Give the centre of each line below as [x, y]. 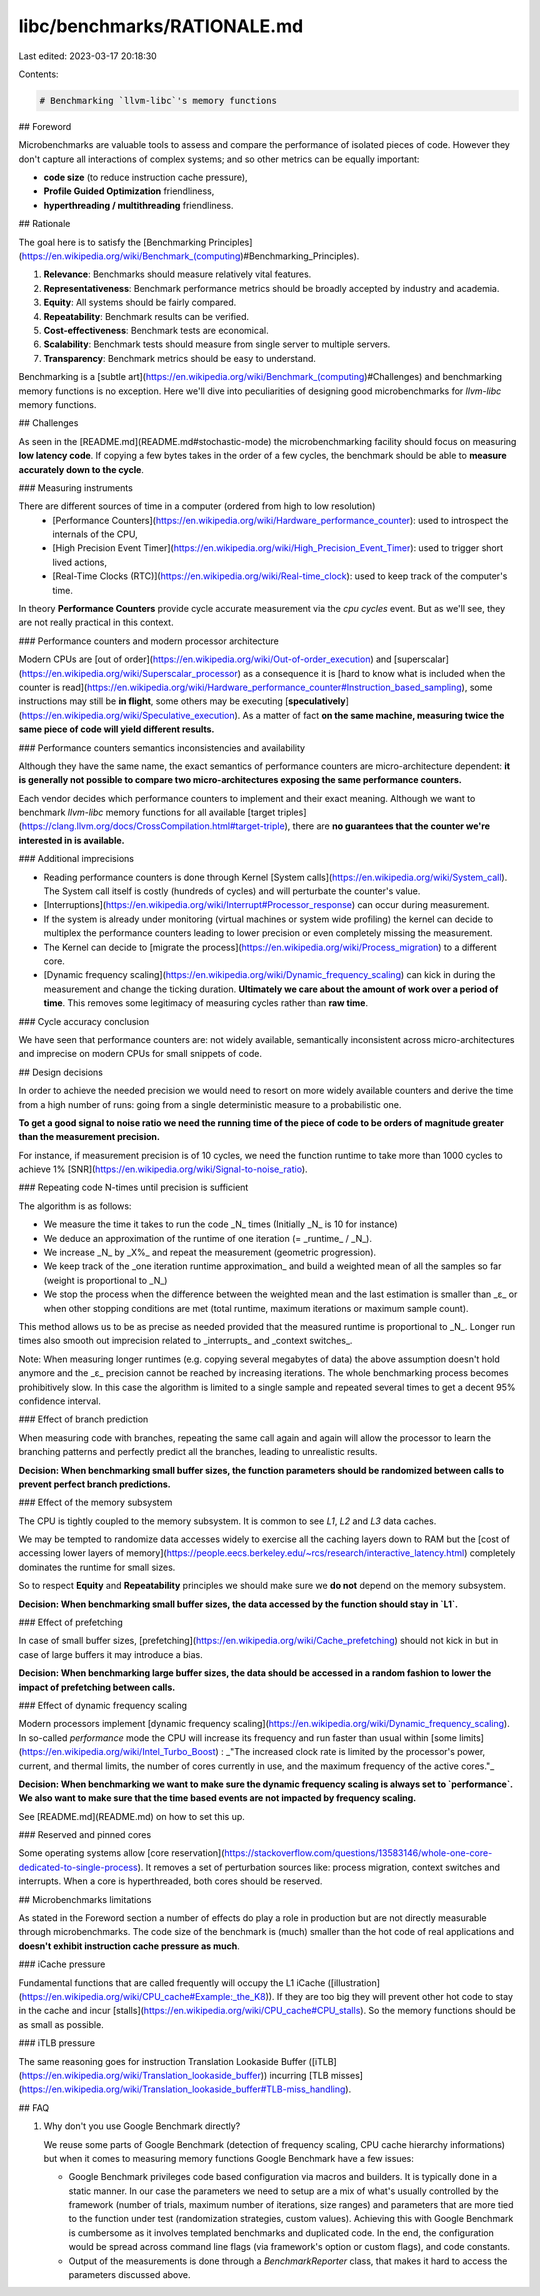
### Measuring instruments [76, 487]
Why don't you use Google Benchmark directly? [142, 2126]
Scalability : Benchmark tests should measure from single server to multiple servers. [217, 344]
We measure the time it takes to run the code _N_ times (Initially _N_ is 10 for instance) [221, 1224]
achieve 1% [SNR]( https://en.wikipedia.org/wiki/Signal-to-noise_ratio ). [163, 1169]
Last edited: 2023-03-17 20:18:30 [87, 56]
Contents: [38, 74]
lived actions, [79, 562]
